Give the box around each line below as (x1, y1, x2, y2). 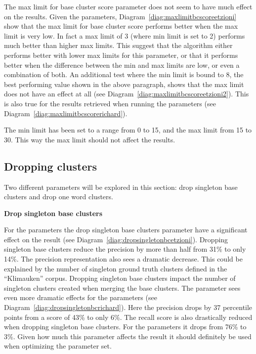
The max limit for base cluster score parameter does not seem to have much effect (4, 1, 253, 11)
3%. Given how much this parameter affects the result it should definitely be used (4, 331, 252, 341)
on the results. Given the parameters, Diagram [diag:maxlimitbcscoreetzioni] (4, 11, 237, 21)
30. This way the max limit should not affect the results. (4, 134, 175, 144)
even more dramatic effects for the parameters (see (4, 292, 157, 303)
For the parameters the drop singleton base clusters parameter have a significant (4, 224, 248, 235)
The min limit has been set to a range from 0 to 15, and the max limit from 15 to (4, 125, 252, 135)
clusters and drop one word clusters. (4, 191, 113, 202)
